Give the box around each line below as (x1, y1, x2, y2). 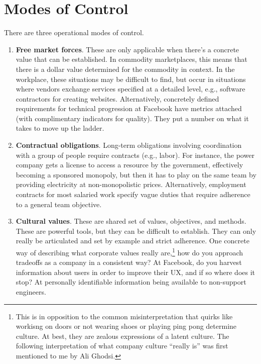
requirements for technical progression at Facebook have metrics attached (16, 103, 242, 114)
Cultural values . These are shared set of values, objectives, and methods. (16, 216, 246, 226)
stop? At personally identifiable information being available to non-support (16, 277, 246, 287)
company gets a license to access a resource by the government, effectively (16, 159, 243, 170)
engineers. (16, 287, 46, 297)
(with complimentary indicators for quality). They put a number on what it (16, 113, 249, 123)
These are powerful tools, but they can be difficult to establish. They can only (16, 225, 256, 236)
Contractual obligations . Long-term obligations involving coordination (16, 140, 242, 150)
